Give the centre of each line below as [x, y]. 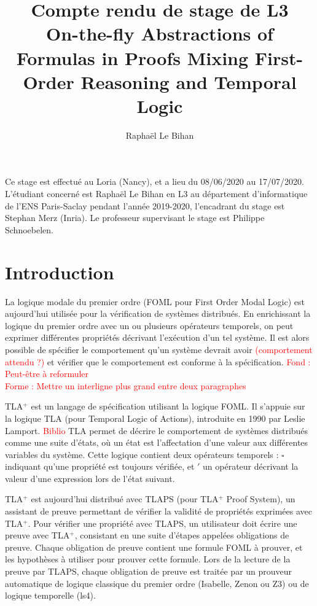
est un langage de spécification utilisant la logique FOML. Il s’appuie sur [168, 406]
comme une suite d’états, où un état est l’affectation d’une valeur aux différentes [157, 442]
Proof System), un [261, 499]
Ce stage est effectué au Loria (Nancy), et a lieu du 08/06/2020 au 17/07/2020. [155, 181]
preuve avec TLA [37, 535]
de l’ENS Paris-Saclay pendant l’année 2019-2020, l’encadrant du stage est [145, 205]
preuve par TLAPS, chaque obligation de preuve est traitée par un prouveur [149, 571]
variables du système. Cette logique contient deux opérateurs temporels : [142, 454]
